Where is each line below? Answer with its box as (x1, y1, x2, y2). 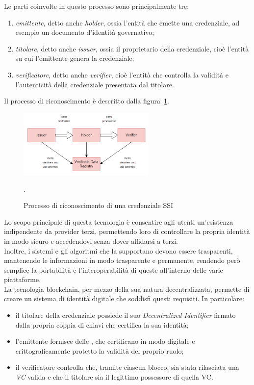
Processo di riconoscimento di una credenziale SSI (24, 200, 174, 210)
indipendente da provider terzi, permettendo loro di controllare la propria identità (4, 226, 250, 236)
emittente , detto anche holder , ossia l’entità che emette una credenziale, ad (15, 17, 240, 27)
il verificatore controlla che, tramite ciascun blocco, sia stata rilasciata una (15, 362, 239, 372)
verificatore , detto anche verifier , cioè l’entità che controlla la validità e (15, 69, 229, 79)
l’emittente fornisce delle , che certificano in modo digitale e (15, 336, 195, 346)
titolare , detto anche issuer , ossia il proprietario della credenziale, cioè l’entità (15, 43, 249, 53)
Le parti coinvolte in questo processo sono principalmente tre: (4, 1, 189, 11)
